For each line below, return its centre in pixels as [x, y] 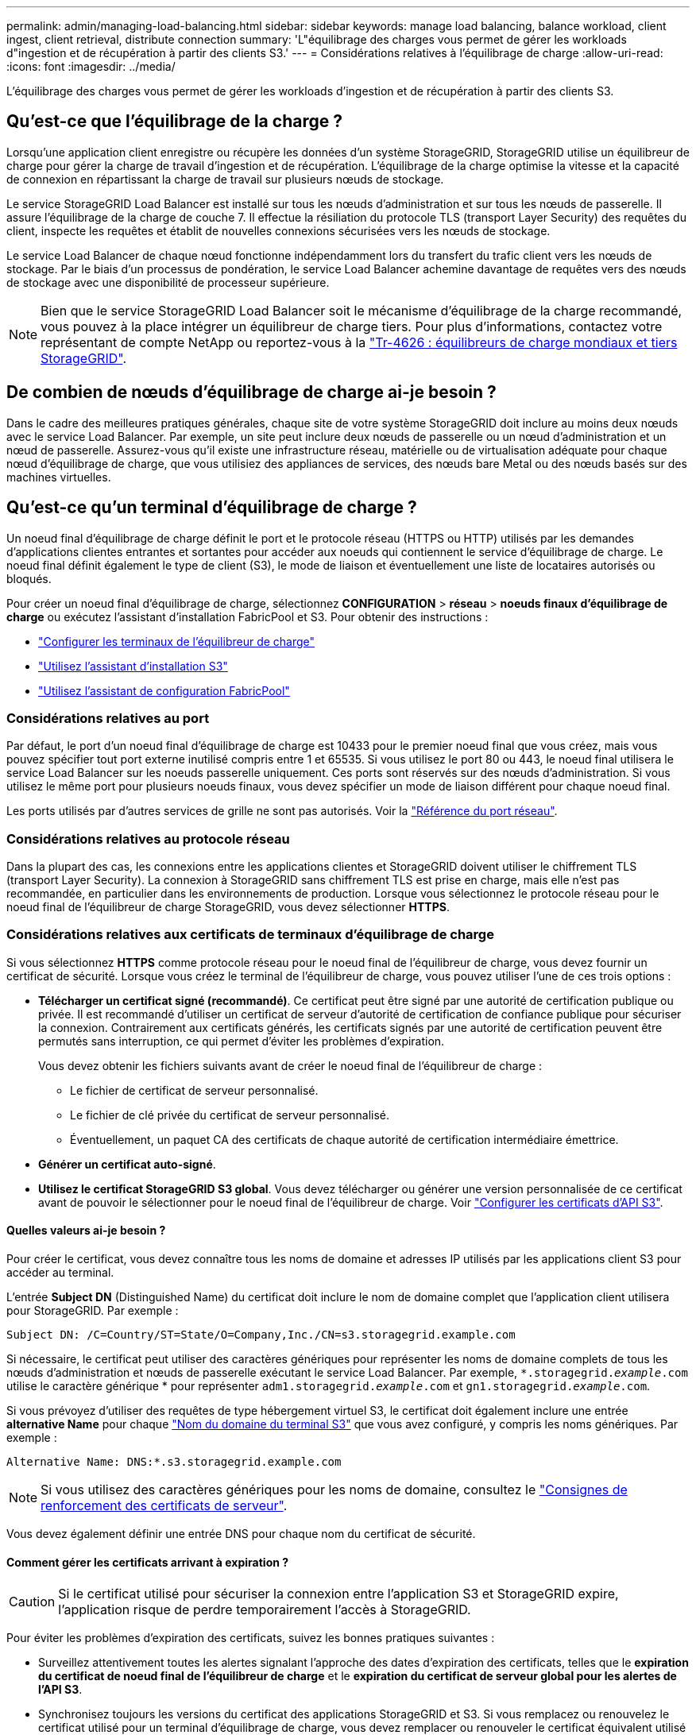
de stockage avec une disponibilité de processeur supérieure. [168, 282]
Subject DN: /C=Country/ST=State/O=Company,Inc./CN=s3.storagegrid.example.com [261, 1335]
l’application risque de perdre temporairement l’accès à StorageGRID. [265, 1610]
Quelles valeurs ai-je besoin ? [86, 1231]
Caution [32, 1602]
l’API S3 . [60, 1690]
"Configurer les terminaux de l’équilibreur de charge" [177, 641]
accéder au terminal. [60, 1272]
